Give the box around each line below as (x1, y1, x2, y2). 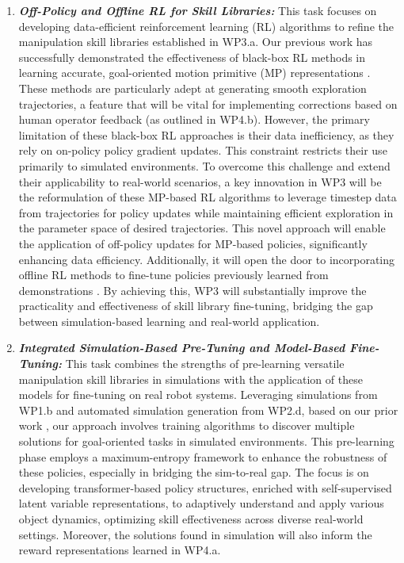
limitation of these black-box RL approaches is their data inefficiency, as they (18, 126, 394, 143)
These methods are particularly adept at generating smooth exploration (18, 79, 367, 96)
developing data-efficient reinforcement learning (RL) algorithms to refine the (18, 17, 394, 34)
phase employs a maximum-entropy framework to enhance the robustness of (18, 448, 387, 465)
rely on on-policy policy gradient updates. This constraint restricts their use (18, 142, 387, 159)
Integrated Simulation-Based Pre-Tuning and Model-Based (18, 339, 345, 356)
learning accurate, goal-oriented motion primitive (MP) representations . (18, 64, 371, 81)
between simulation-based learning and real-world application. (18, 312, 320, 329)
